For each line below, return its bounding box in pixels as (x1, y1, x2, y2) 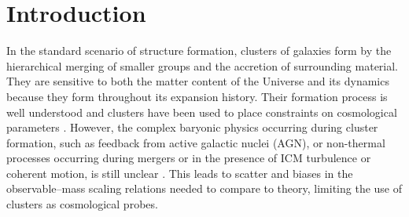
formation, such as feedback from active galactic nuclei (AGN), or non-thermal (6, 134, 385, 150)
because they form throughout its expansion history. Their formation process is (6, 88, 388, 104)
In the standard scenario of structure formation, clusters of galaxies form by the (6, 42, 392, 59)
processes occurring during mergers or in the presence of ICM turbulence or (6, 150, 371, 166)
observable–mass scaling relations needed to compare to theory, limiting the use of (6, 180, 403, 197)
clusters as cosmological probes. (6, 196, 158, 212)
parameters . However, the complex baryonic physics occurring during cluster (6, 119, 378, 136)
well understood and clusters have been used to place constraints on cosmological (6, 103, 397, 120)
